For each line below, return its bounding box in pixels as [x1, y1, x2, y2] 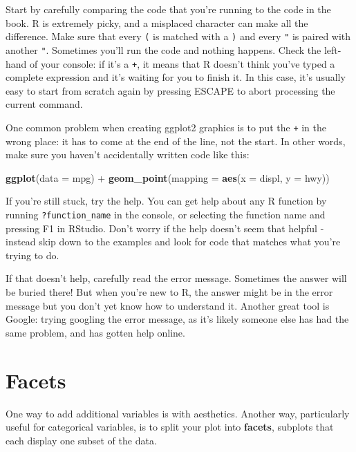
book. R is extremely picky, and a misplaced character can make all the [6, 15, 308, 30]
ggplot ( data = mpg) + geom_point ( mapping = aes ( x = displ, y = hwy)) [6, 170, 330, 185]
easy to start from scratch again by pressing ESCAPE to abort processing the [6, 83, 335, 97]
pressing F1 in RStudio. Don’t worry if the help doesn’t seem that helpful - [6, 220, 324, 235]
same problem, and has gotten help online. [6, 325, 185, 339]
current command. [6, 97, 83, 111]
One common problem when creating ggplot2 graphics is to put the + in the [6, 120, 326, 134]
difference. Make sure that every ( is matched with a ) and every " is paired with [6, 29, 351, 44]
